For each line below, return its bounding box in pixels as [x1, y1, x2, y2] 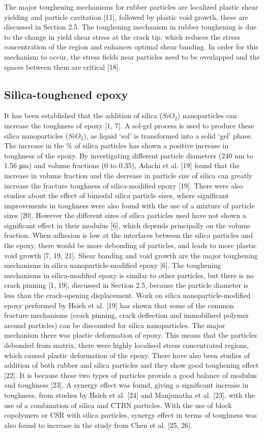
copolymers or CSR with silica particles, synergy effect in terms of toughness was [4, 410, 257, 420]
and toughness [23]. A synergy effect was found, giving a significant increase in [4, 379, 249, 390]
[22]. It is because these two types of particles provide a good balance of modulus [4, 369, 257, 380]
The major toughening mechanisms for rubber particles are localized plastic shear [4, 2, 258, 12]
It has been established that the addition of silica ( [4, 110, 163, 121]
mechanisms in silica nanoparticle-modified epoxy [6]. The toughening [4, 260, 221, 270]
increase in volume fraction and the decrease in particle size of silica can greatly [4, 170, 253, 180]
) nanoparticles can [177, 110, 237, 121]
